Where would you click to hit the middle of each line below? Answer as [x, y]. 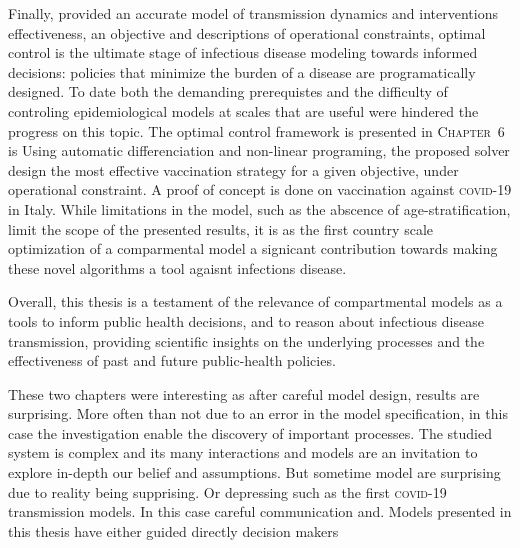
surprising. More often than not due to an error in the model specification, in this [258, 413]
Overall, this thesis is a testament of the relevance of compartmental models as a [255, 301]
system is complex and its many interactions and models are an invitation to [243, 452]
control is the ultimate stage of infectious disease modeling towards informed [243, 52]
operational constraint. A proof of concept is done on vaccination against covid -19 [260, 189]
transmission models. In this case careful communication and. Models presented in [260, 511]
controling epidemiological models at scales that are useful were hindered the [243, 110]
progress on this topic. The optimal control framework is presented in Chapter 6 [256, 130]
